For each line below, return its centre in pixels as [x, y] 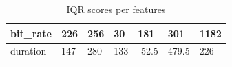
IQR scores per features [116, 9]
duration [29, 51]
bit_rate [31, 33]
